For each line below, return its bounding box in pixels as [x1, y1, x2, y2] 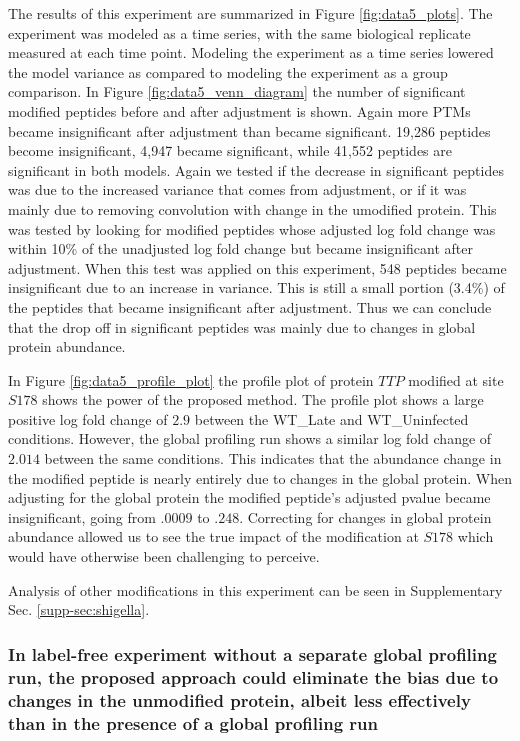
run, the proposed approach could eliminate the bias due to [8, 664, 499, 689]
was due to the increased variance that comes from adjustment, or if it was [8, 179, 467, 200]
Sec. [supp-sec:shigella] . [8, 599, 150, 620]
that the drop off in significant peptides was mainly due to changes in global [8, 316, 476, 337]
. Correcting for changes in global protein [239, 506, 492, 527]
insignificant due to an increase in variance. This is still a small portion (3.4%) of [8, 277, 505, 298]
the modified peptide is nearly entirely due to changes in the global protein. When [8, 467, 512, 488]
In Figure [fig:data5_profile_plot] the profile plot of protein [8, 369, 374, 390]
